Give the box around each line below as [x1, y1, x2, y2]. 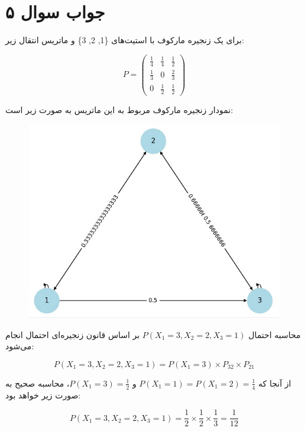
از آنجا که [258, 377, 291, 389]
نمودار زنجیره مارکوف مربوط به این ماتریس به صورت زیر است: [5, 103, 233, 115]
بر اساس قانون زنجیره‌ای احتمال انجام [5, 328, 140, 340]
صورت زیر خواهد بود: [5, 388, 81, 401]
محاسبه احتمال [248, 328, 301, 340]
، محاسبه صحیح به [5, 377, 70, 389]
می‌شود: [5, 340, 34, 352]
